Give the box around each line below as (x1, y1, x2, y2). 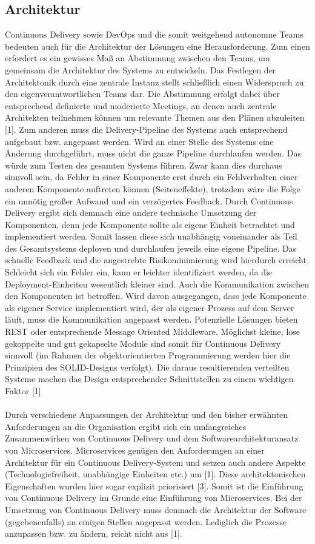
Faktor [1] (5, 384, 41, 397)
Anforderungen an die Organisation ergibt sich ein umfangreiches (5, 420, 247, 432)
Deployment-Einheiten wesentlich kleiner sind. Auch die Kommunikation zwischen (5, 277, 309, 290)
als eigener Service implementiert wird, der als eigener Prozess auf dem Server (5, 301, 294, 314)
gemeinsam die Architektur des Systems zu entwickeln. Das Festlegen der (5, 63, 276, 76)
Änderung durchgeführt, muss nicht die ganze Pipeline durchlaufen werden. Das (5, 147, 301, 160)
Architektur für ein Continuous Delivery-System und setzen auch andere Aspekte (5, 455, 306, 468)
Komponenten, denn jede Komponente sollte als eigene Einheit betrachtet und (5, 218, 295, 230)
